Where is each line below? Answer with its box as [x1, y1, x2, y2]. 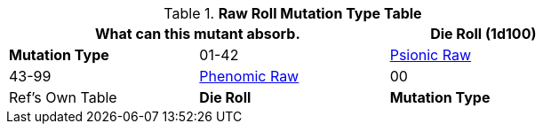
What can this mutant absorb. [94, 25, 300, 42]
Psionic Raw [389, 46, 472, 64]
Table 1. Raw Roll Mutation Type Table [164, 4, 422, 22]
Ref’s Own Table [9, 89, 117, 106]
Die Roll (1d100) [430, 25, 537, 42]
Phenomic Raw [199, 67, 299, 85]
